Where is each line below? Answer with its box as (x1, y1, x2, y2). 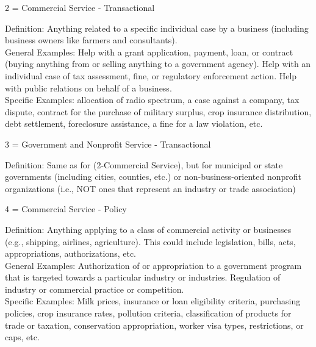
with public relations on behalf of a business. (5, 81, 172, 94)
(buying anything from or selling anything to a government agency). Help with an (5, 57, 311, 70)
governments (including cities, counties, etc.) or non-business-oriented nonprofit (5, 170, 301, 183)
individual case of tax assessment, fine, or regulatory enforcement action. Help (5, 69, 297, 82)
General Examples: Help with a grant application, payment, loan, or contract (5, 45, 293, 58)
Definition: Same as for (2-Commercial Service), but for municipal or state (5, 158, 283, 171)
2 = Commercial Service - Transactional (5, 1, 155, 13)
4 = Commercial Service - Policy (5, 202, 127, 215)
